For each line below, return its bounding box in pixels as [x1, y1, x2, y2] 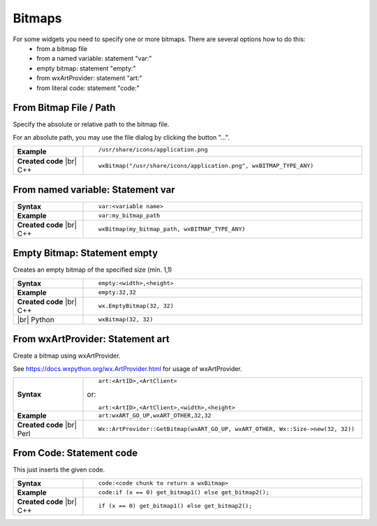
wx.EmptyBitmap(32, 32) [98, 302, 174, 310]
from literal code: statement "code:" [36, 84, 140, 92]
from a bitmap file [36, 44, 87, 52]
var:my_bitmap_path [98, 212, 161, 219]
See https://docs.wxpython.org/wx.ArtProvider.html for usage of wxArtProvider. [13, 364, 242, 373]
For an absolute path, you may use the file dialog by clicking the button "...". [13, 133, 230, 141]
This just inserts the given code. [13, 465, 105, 474]
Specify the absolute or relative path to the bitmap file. [13, 120, 170, 129]
